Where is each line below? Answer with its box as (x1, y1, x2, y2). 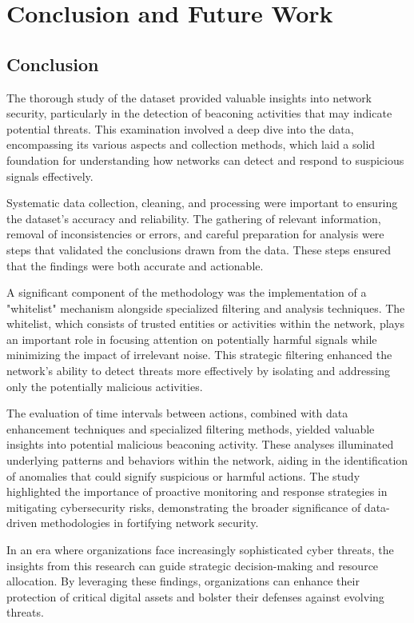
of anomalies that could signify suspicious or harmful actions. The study (6, 467, 360, 484)
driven (6, 514, 38, 531)
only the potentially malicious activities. (6, 377, 203, 394)
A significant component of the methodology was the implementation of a (6, 284, 367, 301)
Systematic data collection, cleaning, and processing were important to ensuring (6, 194, 398, 211)
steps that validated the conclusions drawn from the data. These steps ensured (6, 241, 391, 258)
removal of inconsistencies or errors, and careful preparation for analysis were (6, 226, 384, 242)
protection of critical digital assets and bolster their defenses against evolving (6, 588, 384, 605)
